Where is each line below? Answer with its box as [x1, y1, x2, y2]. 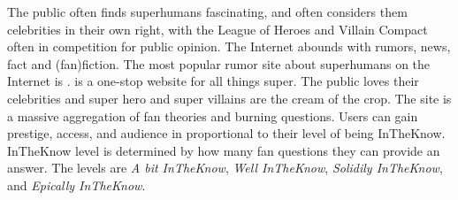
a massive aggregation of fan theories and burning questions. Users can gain [7, 106, 418, 125]
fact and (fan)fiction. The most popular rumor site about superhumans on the [7, 54, 431, 73]
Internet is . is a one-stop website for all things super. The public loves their [7, 72, 419, 90]
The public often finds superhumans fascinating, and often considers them [7, 3, 408, 20]
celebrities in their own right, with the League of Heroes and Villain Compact [7, 19, 428, 38]
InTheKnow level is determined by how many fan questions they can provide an [7, 141, 440, 159]
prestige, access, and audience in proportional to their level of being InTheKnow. [7, 124, 446, 142]
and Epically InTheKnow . [7, 175, 146, 194]
